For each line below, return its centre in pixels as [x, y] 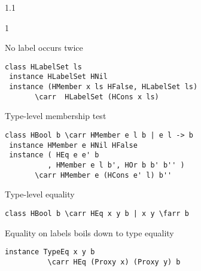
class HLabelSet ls [43, 67]
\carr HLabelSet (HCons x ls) [97, 97]
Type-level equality [40, 194]
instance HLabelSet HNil [58, 77]
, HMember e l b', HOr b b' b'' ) [116, 165]
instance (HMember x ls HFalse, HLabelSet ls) [103, 87]
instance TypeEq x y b [50, 252]
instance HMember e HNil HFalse [73, 145]
